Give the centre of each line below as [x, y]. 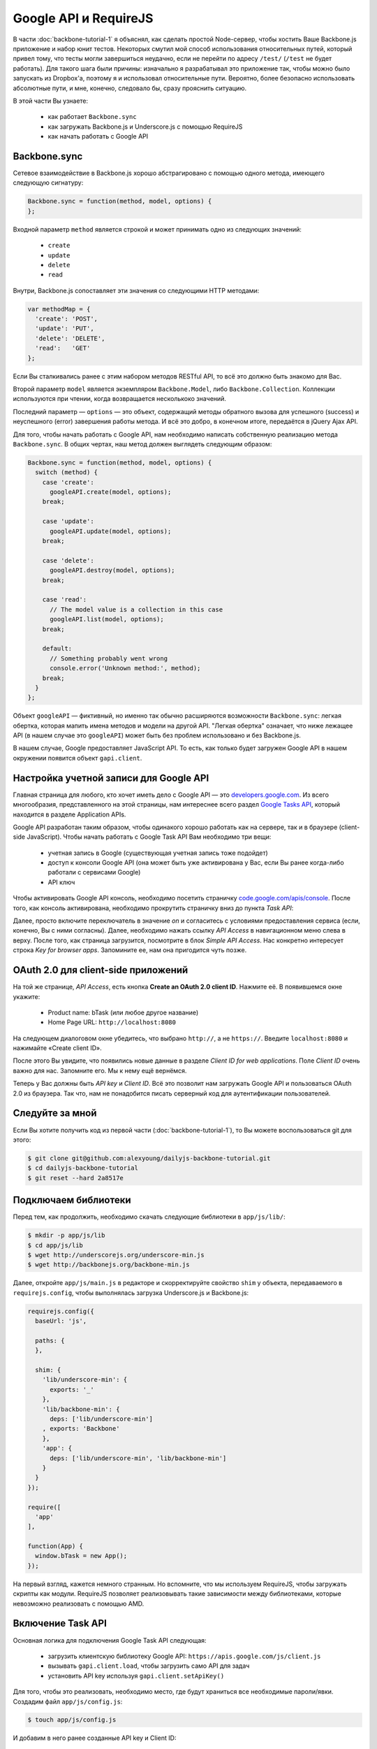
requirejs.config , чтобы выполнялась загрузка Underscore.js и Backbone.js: [131, 1293]
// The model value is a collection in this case [136, 609]
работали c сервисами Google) [94, 872]
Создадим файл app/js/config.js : [68, 1701]
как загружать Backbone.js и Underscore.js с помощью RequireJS [145, 127]
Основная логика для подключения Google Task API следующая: [110, 1640]
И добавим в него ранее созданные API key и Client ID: [95, 1738]
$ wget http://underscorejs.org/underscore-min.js [116, 1255]
